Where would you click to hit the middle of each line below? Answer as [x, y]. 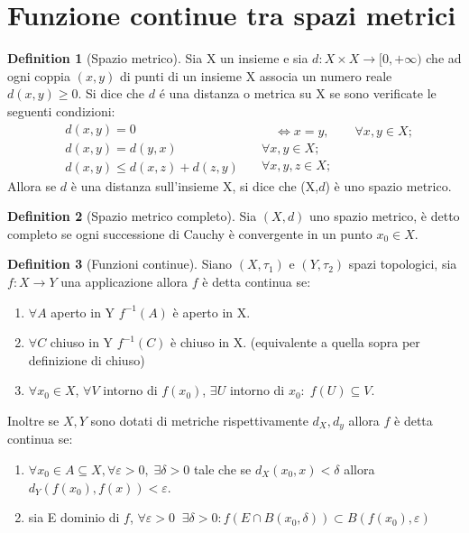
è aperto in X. [212, 312]
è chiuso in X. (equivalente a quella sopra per [295, 342]
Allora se [32, 185]
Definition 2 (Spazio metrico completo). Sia [132, 216]
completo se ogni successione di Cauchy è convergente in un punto [190, 233]
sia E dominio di [74, 517]
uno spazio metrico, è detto [385, 216]
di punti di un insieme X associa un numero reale [256, 75]
